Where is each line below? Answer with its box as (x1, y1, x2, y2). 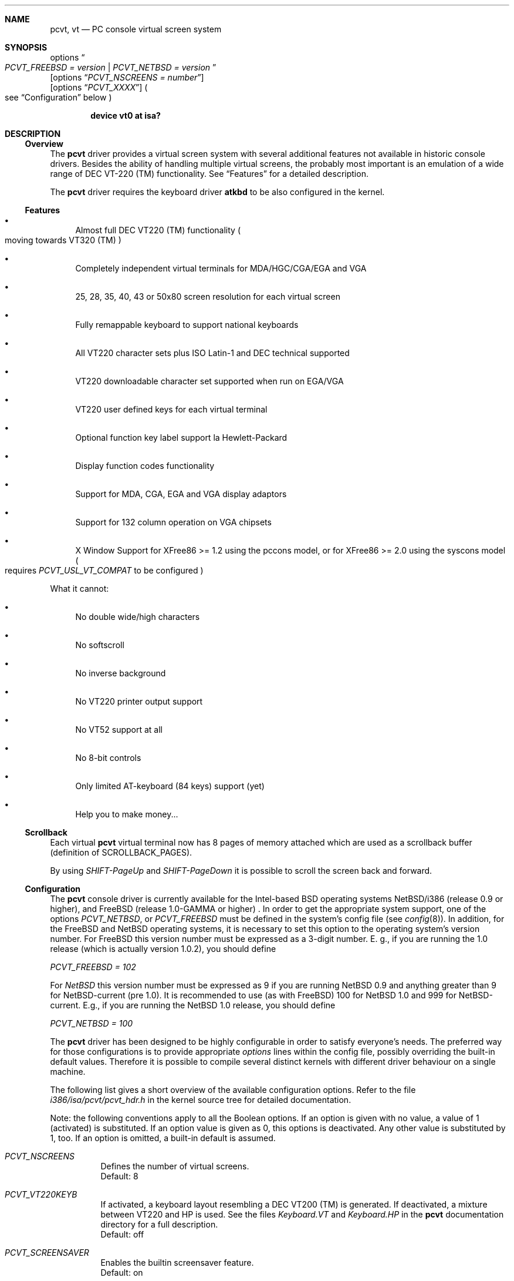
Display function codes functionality (75, 461, 215, 471)
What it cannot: (50, 584, 109, 593)
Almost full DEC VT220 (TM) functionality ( (75, 225, 241, 235)
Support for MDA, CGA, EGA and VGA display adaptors (75, 489, 287, 499)
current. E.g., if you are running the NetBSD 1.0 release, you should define (50, 1000, 336, 1010)
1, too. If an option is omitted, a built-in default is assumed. (50, 1133, 276, 1143)
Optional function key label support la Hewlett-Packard (75, 432, 288, 442)
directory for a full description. (100, 1219, 218, 1229)
